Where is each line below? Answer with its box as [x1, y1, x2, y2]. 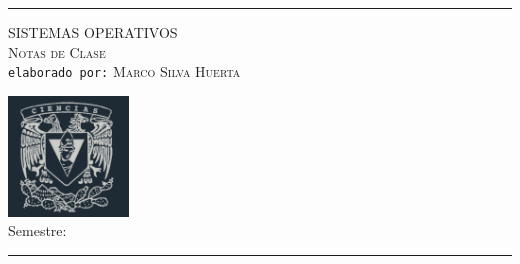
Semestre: [8, 220, 67, 241]
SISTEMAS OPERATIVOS [8, 22, 178, 42]
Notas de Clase [8, 41, 106, 62]
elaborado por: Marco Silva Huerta [8, 61, 241, 82]
